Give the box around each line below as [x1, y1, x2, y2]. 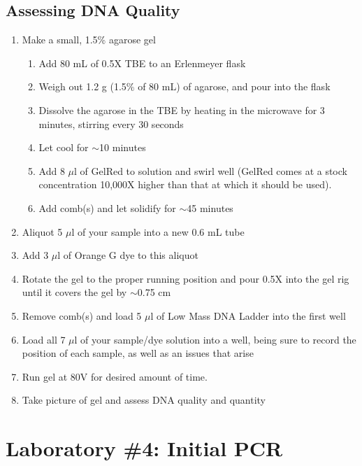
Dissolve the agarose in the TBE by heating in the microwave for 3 [38, 102, 325, 117]
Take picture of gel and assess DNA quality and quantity [22, 393, 266, 407]
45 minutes [187, 200, 233, 215]
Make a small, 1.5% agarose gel [22, 32, 156, 47]
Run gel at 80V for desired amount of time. [22, 369, 208, 383]
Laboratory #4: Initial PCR [6, 434, 283, 463]
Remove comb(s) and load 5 [22, 308, 142, 323]
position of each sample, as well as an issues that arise [22, 346, 254, 360]
